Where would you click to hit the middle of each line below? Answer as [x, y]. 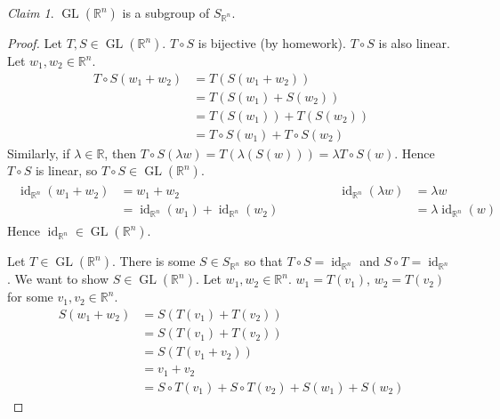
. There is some [153, 261]
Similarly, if [39, 153]
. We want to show [58, 279]
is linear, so [66, 170]
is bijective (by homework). [272, 43]
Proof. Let [35, 43]
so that [263, 261]
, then [121, 153]
